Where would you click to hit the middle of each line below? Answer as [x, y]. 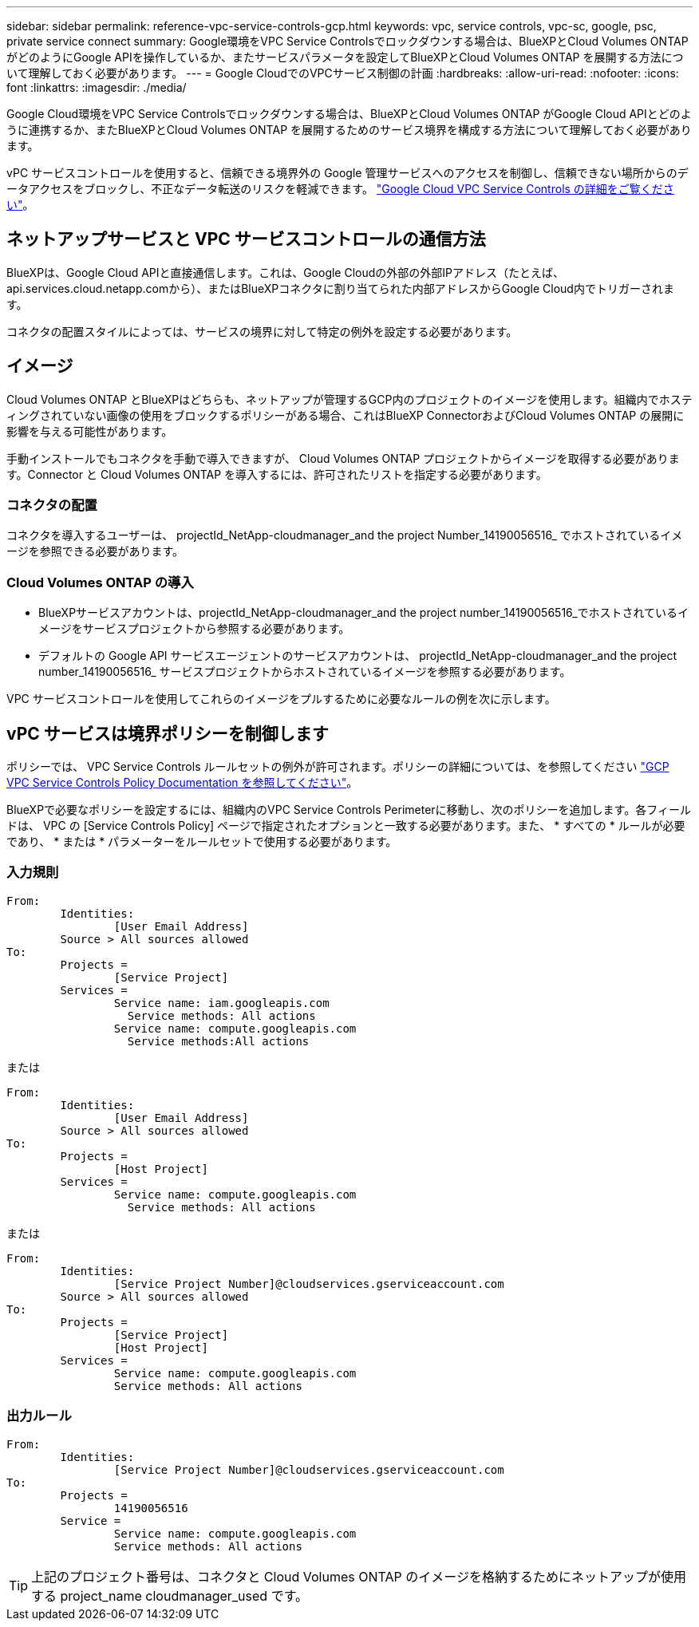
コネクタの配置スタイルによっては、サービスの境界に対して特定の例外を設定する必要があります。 [262, 331]
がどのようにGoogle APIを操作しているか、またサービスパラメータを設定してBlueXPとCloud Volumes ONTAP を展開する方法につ [345, 57]
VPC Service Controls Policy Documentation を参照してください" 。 [182, 783]
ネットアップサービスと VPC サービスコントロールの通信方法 [246, 239]
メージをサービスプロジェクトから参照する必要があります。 [194, 629]
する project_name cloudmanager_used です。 [170, 1595]
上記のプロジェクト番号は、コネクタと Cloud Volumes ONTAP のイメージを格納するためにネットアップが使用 [359, 1576]
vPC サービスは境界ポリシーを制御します [168, 733]
